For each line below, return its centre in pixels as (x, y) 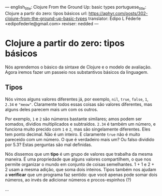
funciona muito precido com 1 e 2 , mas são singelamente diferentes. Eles (78, 129)
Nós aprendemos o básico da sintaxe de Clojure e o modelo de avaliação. (78, 67)
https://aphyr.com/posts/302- (118, 13)
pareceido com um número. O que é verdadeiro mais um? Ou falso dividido (80, 139)
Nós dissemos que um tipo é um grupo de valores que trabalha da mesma (79, 154)
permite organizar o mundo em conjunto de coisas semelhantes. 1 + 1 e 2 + (80, 164)
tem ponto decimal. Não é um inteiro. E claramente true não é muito (73, 134)
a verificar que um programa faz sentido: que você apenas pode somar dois (81, 175)
